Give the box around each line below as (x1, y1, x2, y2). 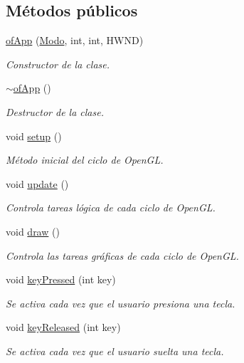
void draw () (6, 223, 60, 238)
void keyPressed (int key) (6, 272, 116, 287)
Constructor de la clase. (6, 56, 110, 71)
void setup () (6, 128, 62, 143)
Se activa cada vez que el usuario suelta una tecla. (6, 343, 224, 358)
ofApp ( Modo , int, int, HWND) (6, 33, 144, 48)
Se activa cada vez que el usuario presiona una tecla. (6, 295, 235, 310)
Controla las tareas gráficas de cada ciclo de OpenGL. (6, 248, 239, 263)
